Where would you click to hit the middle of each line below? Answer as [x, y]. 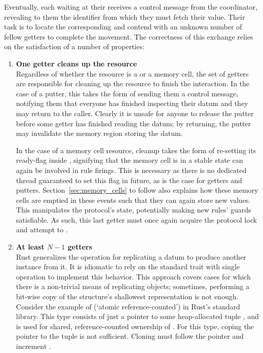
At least [30, 247]
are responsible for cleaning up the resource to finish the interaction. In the [133, 83]
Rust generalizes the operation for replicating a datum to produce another [131, 256]
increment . [33, 346]
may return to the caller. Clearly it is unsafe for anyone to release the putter [135, 113]
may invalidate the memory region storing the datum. [99, 133]
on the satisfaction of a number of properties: [74, 46]
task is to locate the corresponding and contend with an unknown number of [123, 27]
